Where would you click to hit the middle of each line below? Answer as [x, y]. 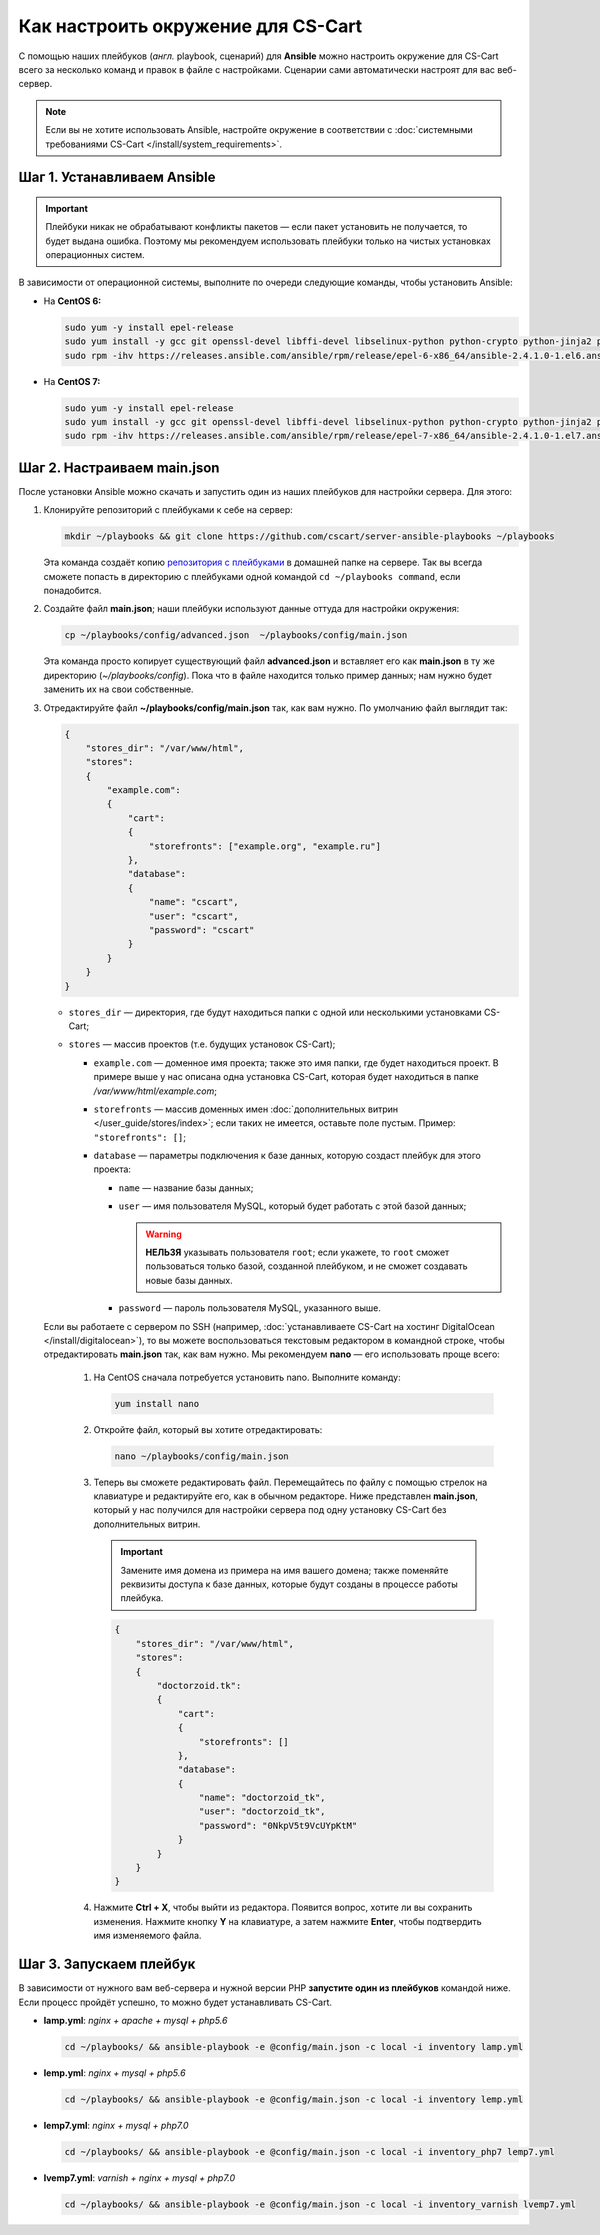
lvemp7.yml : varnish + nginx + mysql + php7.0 [139, 2177]
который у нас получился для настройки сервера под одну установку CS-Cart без [270, 1510]
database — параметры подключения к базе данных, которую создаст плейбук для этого [287, 1156]
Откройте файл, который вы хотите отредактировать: [208, 1429]
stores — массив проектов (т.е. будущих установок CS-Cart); [202, 1044]
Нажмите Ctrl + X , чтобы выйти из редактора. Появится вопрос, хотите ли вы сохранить [283, 1907]
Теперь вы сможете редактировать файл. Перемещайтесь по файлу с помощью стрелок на [290, 1482]
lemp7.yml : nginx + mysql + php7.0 [116, 2125]
